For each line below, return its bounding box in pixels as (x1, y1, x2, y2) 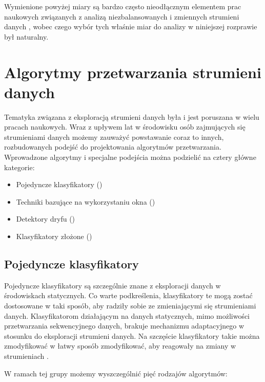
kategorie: (4, 161, 35, 172)
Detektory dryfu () (16, 213, 75, 224)
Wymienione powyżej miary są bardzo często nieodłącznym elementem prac (4, 1, 241, 11)
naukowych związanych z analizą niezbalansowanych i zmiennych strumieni (4, 11, 239, 22)
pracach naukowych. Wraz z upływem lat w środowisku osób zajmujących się (4, 121, 246, 132)
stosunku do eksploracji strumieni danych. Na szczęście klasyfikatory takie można (4, 330, 260, 341)
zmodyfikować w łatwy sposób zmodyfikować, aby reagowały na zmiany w (4, 340, 236, 351)
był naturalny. (4, 31, 49, 42)
